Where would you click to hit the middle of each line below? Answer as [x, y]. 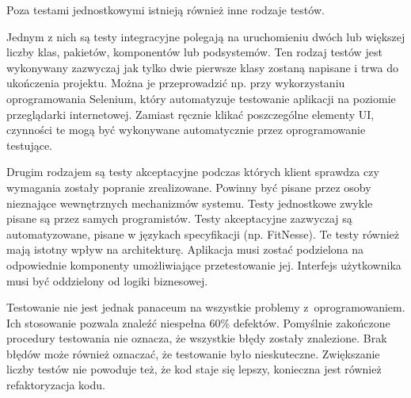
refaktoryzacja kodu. [56, 385]
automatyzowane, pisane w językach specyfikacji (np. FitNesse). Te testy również [203, 233]
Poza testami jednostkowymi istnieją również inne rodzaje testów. [166, 10]
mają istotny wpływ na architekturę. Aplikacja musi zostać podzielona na [185, 249]
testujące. [30, 145]
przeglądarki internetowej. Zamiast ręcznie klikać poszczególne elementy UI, [190, 114]
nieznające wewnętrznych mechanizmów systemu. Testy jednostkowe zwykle [190, 203]
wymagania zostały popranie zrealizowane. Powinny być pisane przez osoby [189, 187]
